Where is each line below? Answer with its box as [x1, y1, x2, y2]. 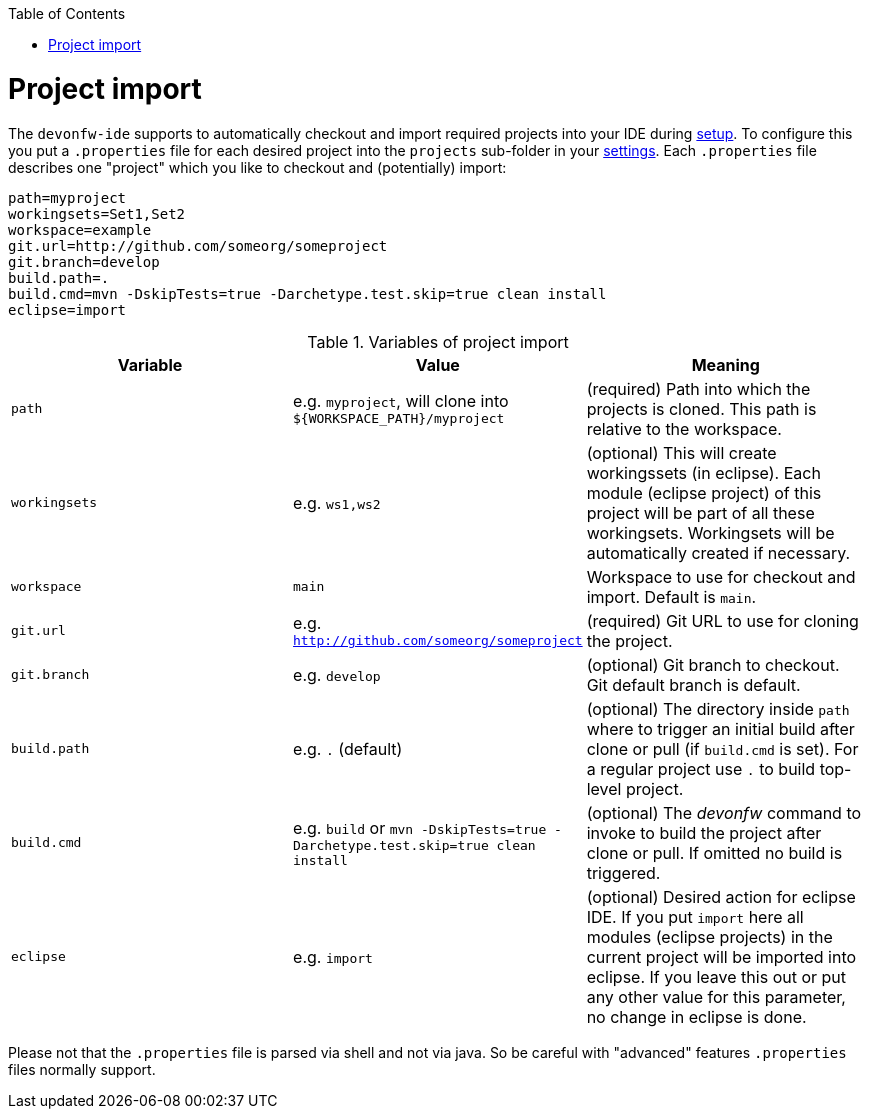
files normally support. [8, 1060, 156, 1078]
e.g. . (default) [293, 738, 403, 759]
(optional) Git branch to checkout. [586, 654, 840, 675]
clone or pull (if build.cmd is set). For [586, 738, 859, 759]
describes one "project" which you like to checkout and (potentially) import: [8, 158, 507, 176]
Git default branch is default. [586, 674, 801, 695]
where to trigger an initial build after [586, 718, 855, 739]
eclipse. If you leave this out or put [586, 966, 847, 987]
